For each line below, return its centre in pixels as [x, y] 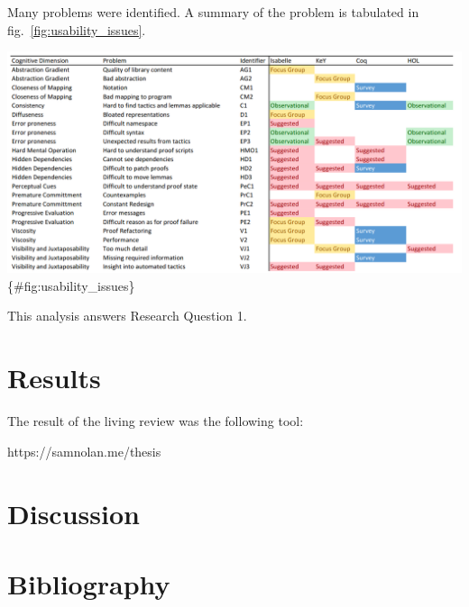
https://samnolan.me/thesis [84, 451]
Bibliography [89, 583]
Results [54, 378]
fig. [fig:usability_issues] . [77, 29]
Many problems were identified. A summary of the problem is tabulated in [213, 12]
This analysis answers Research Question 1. [127, 316]
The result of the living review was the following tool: [156, 421]
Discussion [74, 513]
